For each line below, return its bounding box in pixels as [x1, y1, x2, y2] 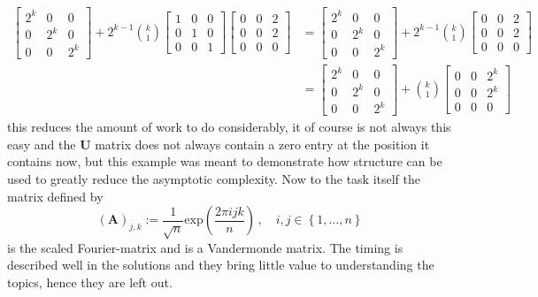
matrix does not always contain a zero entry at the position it [95, 134, 430, 153]
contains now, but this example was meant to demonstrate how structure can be [7, 152, 442, 171]
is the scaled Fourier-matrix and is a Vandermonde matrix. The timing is [7, 238, 403, 256]
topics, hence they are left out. [7, 272, 173, 291]
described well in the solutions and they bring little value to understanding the [7, 255, 434, 274]
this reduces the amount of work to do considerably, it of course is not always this [7, 118, 451, 136]
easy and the [7, 134, 76, 153]
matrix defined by [7, 187, 104, 205]
